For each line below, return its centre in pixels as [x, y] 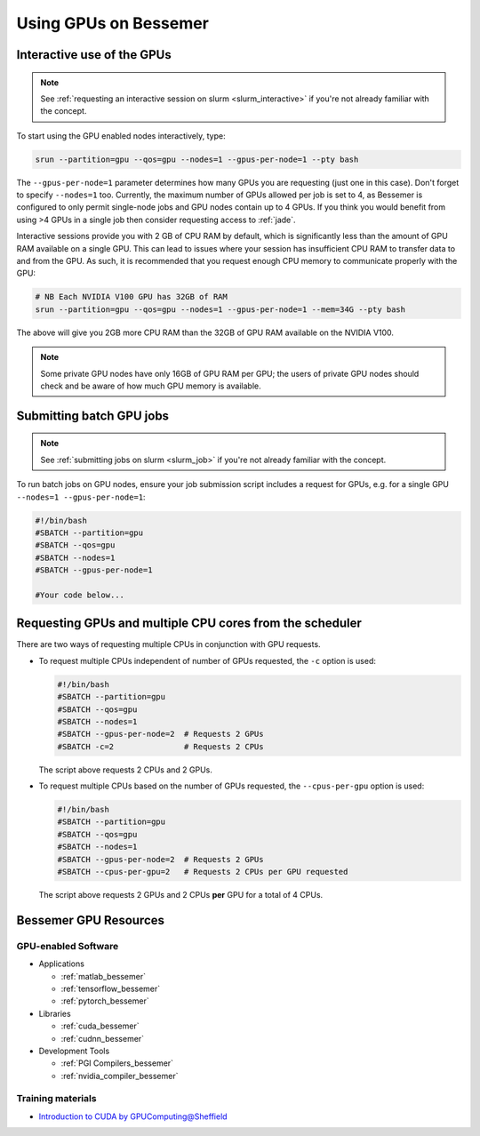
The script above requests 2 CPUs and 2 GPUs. [126, 770]
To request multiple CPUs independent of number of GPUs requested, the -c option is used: [208, 660]
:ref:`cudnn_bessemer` [103, 1038]
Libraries [55, 1013]
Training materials [56, 1099]
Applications [61, 964]
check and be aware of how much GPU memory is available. [151, 386]
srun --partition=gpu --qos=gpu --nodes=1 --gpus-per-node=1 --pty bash [197, 159]
